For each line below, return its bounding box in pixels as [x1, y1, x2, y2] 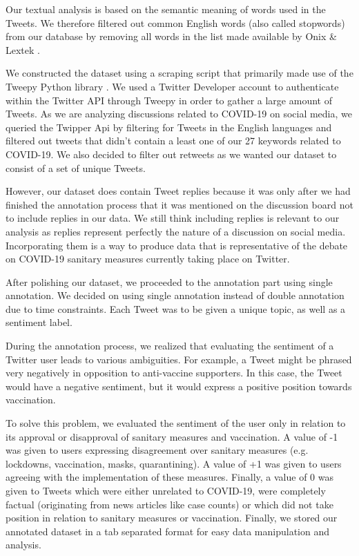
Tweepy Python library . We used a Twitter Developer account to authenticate [6, 79, 339, 93]
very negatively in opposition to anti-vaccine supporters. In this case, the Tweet [6, 365, 342, 380]
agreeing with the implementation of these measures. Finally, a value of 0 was [6, 470, 333, 484]
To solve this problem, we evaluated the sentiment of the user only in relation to [6, 416, 346, 430]
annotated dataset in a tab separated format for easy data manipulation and [6, 524, 329, 538]
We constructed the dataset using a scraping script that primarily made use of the [6, 66, 353, 80]
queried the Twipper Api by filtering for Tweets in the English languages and [6, 119, 332, 134]
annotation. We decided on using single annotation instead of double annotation [6, 288, 345, 303]
